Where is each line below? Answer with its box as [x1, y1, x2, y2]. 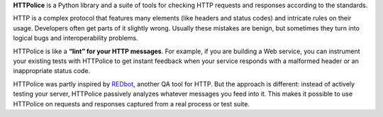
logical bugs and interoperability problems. [13, 34, 138, 43]
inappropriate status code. [13, 67, 91, 75]
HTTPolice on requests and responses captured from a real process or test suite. [13, 99, 250, 108]
